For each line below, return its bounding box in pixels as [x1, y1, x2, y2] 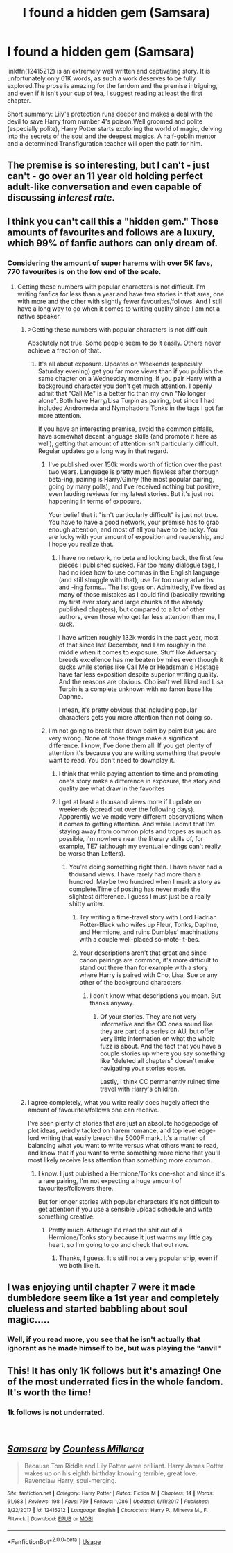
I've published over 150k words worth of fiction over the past [48, 460, 222, 469]
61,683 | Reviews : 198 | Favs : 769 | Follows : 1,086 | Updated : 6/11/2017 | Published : [7, 1498, 209, 1505]
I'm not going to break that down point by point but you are [48, 727, 217, 735]
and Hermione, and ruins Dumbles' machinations [79, 928, 219, 936]
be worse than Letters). [58, 849, 126, 858]
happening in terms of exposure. [48, 498, 142, 506]
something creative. [37, 1212, 95, 1221]
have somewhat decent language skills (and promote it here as [37, 432, 217, 441]
